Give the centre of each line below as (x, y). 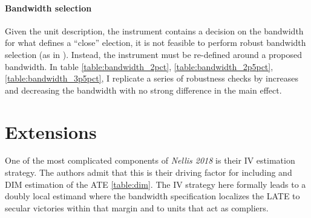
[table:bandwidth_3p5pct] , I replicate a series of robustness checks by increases (152, 78)
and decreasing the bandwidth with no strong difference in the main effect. (143, 90)
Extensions (51, 131)
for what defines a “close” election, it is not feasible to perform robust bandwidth (155, 43)
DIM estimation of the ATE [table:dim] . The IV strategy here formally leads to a (155, 184)
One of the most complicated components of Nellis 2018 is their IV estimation (150, 160)
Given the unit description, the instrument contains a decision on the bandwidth (154, 30)
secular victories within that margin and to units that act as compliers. (137, 207)
